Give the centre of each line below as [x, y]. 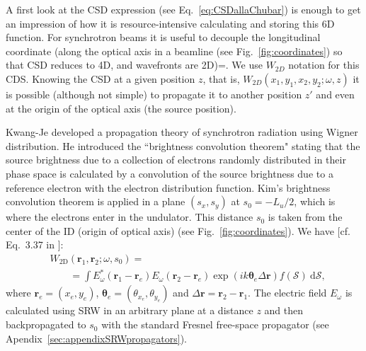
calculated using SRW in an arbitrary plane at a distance [130, 310]
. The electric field [287, 293]
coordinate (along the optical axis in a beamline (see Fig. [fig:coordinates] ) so [174, 51]
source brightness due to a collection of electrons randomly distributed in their [176, 160]
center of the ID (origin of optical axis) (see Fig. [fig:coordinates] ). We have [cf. [178, 230]
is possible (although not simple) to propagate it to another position [154, 94]
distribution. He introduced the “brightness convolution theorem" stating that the [183, 145]
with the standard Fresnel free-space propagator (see [215, 324]
